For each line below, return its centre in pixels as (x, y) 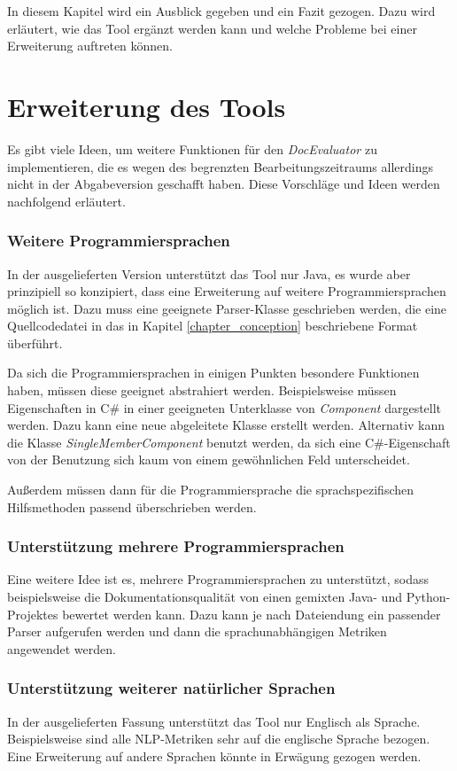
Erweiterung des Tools (147, 106)
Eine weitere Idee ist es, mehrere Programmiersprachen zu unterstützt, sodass (218, 579)
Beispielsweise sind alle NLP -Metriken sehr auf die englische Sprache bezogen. (219, 739)
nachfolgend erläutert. (66, 201)
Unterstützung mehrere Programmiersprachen (176, 546)
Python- (428, 597)
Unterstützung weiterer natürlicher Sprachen (171, 688)
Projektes (33, 614)
